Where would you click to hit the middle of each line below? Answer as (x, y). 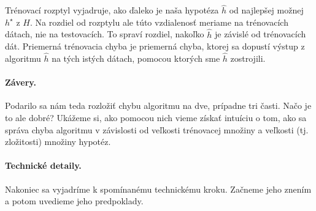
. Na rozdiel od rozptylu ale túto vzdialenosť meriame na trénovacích (159, 22)
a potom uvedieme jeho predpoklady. (74, 201)
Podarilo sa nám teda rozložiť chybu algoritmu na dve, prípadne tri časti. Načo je (158, 105)
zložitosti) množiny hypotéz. (58, 142)
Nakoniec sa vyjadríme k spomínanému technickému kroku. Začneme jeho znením (158, 189)
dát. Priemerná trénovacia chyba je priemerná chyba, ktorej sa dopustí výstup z (155, 46)
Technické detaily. (43, 165)
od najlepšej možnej (266, 10)
